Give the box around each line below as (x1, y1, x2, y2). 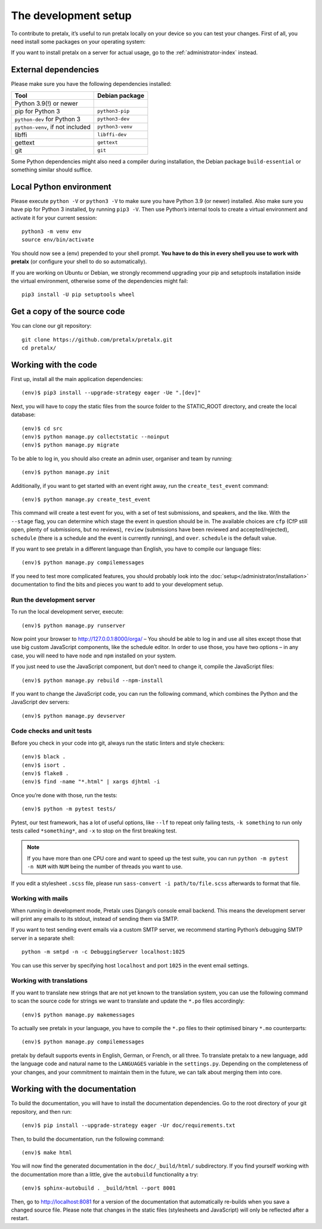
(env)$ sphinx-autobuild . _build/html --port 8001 (21, 1185, 176, 1191)
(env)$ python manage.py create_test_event (21, 496, 151, 503)
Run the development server (11, 595, 95, 604)
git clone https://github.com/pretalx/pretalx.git (21, 336, 173, 343)
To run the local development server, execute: (11, 608, 124, 615)
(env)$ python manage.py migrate (21, 442, 119, 448)
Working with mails (11, 895, 69, 903)
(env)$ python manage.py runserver (21, 622, 126, 629)
